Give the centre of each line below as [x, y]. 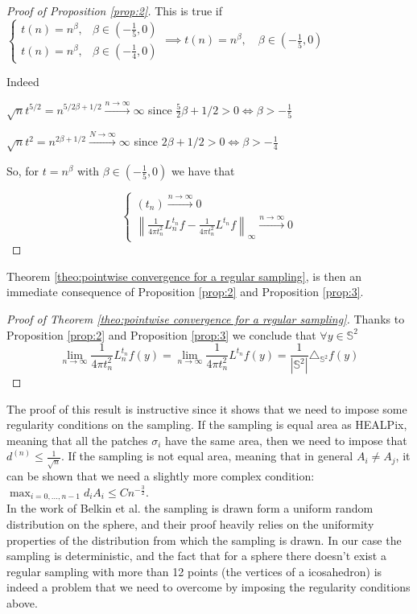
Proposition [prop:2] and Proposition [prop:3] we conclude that [161, 334]
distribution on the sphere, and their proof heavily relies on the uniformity [190, 524]
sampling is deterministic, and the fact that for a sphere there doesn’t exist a [196, 556]
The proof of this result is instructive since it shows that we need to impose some [207, 408]
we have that [203, 170]
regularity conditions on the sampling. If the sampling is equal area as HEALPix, [207, 424]
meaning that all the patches [77, 440]
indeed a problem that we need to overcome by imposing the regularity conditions [208, 587]
